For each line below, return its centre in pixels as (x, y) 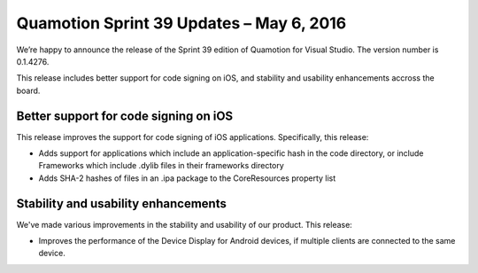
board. (28, 90)
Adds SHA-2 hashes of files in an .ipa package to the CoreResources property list (187, 178)
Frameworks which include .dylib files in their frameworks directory (162, 166)
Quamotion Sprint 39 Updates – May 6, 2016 (181, 23)
